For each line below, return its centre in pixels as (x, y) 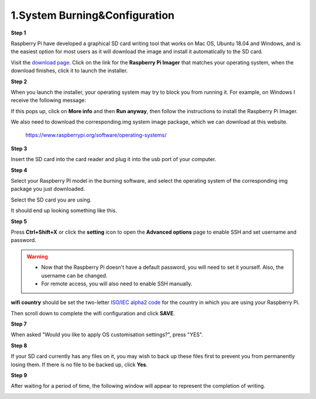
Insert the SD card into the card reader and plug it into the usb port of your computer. (114, 159)
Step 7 (19, 324)
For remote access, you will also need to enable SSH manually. (117, 284)
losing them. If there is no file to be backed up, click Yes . (79, 364)
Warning (37, 256)
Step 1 (18, 33)
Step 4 (19, 170)
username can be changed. (74, 275)
